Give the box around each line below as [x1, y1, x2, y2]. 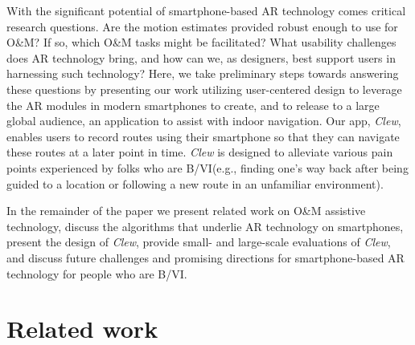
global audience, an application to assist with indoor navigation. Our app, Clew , [6, 112, 401, 129]
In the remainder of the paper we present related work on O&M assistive [6, 202, 366, 219]
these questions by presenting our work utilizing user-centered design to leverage [6, 80, 402, 97]
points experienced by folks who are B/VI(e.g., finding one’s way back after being [6, 159, 409, 176]
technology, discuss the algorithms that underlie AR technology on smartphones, [6, 217, 404, 234]
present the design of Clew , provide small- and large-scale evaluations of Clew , [6, 233, 391, 250]
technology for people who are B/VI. [6, 265, 187, 282]
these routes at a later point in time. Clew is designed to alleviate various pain [6, 144, 393, 160]
